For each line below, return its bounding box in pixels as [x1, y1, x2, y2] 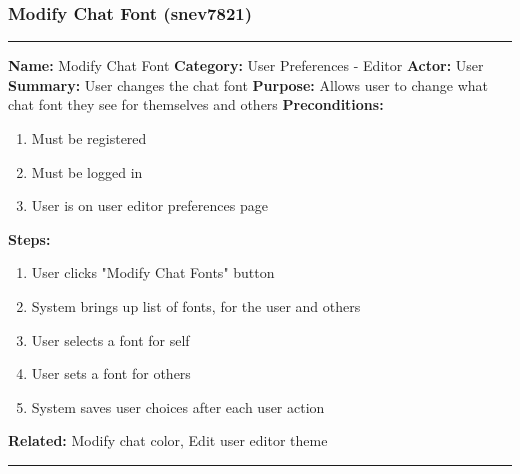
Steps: [8, 228, 51, 249]
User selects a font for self [31, 329, 190, 350]
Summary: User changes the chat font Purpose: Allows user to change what [8, 74, 489, 95]
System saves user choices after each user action [31, 396, 325, 417]
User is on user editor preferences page [31, 195, 268, 216]
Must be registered [31, 128, 147, 148]
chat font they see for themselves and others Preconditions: [8, 94, 384, 115]
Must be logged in [31, 161, 143, 182]
